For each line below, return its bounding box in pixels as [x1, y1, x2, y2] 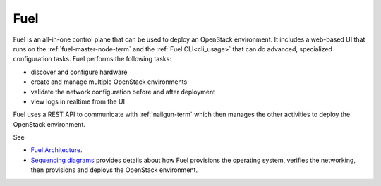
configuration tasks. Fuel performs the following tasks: [13, 55, 172, 63]
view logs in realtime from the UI [30, 97, 125, 106]
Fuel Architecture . [30, 146, 83, 154]
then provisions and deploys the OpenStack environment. [30, 166, 198, 174]
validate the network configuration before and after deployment [30, 87, 216, 96]
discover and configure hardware [30, 68, 128, 76]
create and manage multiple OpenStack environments [30, 77, 188, 86]
